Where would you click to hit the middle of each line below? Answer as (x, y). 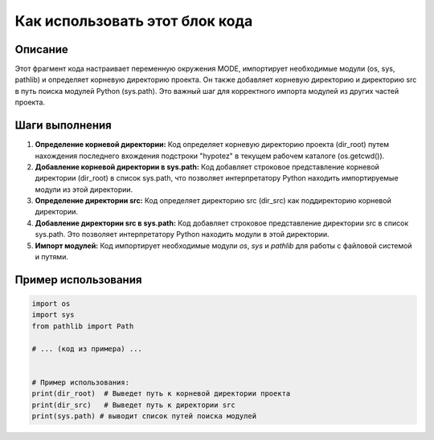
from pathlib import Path (83, 326)
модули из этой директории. (84, 189)
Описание (41, 49)
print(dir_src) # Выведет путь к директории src (134, 405)
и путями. (51, 257)
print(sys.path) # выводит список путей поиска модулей (144, 416)
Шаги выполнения (63, 126)
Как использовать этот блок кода (134, 21)
